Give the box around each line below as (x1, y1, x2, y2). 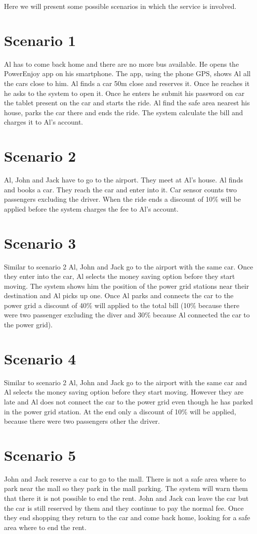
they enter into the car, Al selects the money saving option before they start (4, 271, 235, 281)
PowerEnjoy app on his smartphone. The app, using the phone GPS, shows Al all (4, 68, 251, 79)
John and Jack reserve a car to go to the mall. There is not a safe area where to (4, 473, 246, 484)
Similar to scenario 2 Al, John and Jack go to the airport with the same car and (4, 377, 247, 387)
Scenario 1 (4, 30, 76, 50)
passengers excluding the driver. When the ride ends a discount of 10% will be (4, 194, 241, 204)
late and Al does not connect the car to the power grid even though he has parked (4, 396, 253, 406)
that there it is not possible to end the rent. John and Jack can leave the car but (4, 493, 249, 503)
